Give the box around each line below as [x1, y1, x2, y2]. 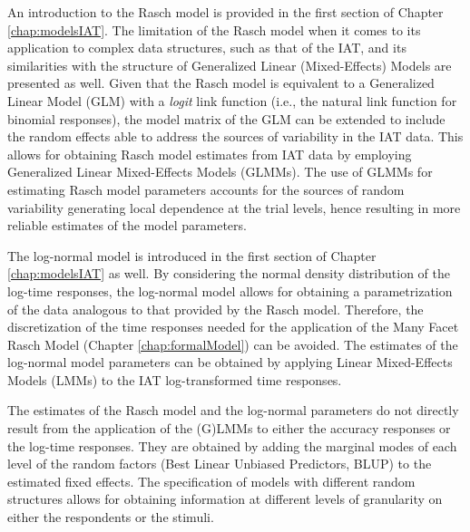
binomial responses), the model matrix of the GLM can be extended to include [7, 109, 446, 128]
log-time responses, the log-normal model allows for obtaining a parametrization [7, 281, 453, 300]
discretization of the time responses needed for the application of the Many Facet [7, 317, 459, 336]
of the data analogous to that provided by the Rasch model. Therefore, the [7, 299, 424, 318]
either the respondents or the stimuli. [7, 508, 214, 527]
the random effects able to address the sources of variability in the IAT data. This [7, 127, 464, 146]
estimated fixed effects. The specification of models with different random [7, 471, 416, 490]
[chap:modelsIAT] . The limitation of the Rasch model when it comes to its [7, 20, 421, 39]
